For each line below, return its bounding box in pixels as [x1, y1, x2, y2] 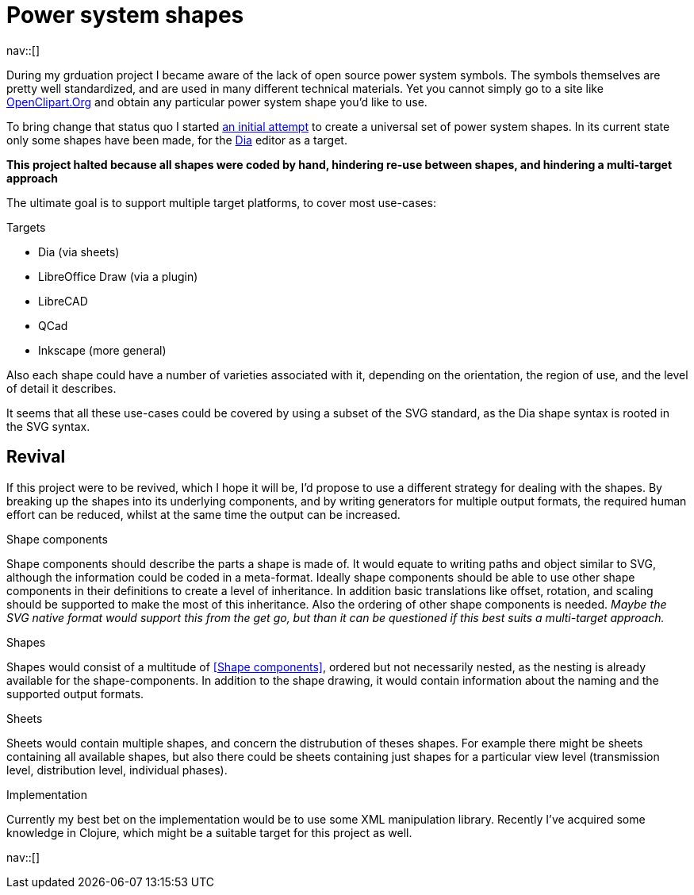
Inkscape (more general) [38, 343, 167, 357]
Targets [6, 220, 46, 234]
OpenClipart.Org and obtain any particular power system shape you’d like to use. [6, 94, 428, 109]
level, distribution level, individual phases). [6, 762, 228, 777]
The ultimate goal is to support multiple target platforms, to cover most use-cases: [6, 195, 436, 209]
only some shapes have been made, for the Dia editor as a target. [6, 133, 347, 147]
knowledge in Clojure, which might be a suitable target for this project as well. [6, 825, 412, 839]
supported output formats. [6, 686, 144, 701]
